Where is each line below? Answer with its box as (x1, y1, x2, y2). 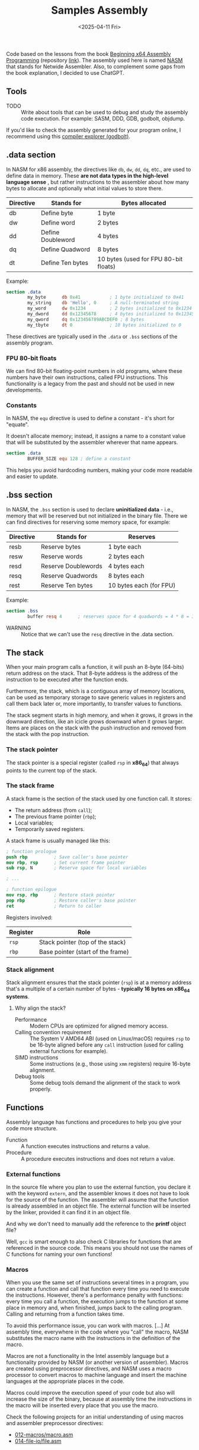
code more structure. (6, 1124, 58, 1132)
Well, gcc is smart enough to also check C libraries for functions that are (6, 1238, 182, 1245)
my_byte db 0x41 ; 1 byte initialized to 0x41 (27, 295, 184, 301)
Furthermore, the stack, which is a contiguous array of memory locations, (6, 687, 185, 695)
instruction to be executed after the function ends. (6, 676, 129, 683)
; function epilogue (6, 886, 57, 893)
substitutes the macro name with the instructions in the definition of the (6, 1335, 181, 1342)
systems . (6, 993, 30, 1000)
